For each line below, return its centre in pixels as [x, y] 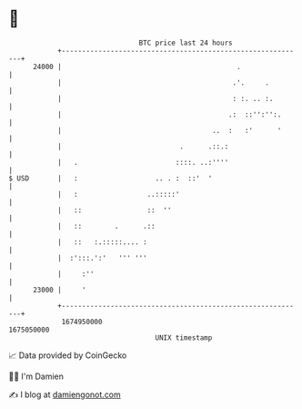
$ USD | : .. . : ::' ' [111, 178]
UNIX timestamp [184, 337]
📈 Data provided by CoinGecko [68, 355]
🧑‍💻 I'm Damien [36, 376]
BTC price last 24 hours [186, 43]
